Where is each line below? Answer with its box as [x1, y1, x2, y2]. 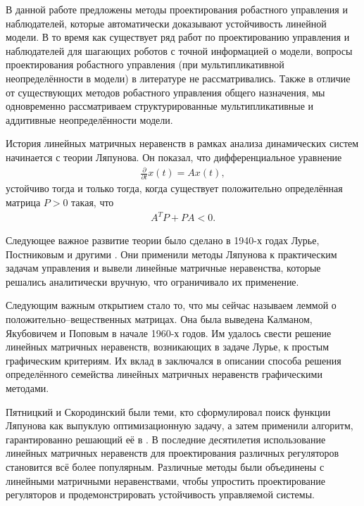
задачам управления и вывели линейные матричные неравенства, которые [6, 260, 321, 275]
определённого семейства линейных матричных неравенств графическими [6, 367, 322, 381]
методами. [6, 381, 49, 396]
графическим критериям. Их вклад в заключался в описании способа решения [6, 353, 341, 367]
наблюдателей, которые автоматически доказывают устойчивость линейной [6, 15, 327, 30]
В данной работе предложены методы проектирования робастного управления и [6, 2, 348, 16]
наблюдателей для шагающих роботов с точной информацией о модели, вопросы [6, 43, 353, 58]
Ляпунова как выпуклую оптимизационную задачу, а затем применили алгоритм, [6, 418, 353, 433]
